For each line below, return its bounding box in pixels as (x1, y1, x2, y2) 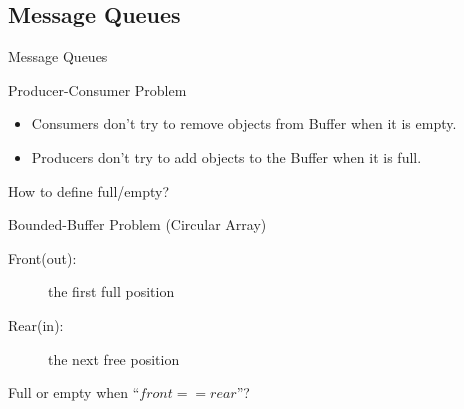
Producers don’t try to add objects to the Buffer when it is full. (31, 146, 422, 167)
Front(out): (8, 247, 77, 268)
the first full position (48, 281, 175, 302)
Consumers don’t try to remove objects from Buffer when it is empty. (31, 113, 457, 134)
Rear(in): (8, 314, 64, 335)
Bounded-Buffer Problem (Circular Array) (8, 214, 267, 235)
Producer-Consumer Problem (8, 79, 187, 100)
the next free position (48, 348, 180, 369)
